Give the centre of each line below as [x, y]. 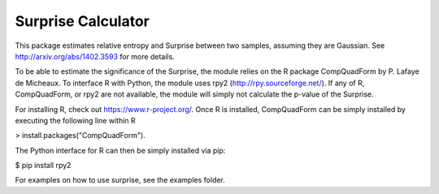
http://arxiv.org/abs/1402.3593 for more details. [95, 56]
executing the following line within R [75, 120]
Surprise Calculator [82, 21]
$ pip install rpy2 [43, 166]
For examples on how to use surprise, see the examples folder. [120, 180]
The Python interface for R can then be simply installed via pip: [120, 150]
